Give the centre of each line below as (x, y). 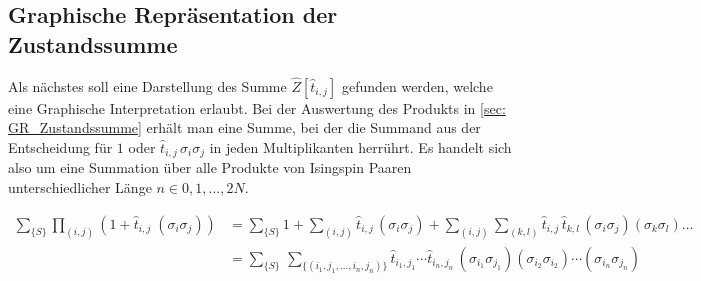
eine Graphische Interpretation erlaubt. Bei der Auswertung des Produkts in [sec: (257, 107)
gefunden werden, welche (417, 85)
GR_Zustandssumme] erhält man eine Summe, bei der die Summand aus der (244, 127)
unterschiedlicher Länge (80, 187)
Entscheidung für (60, 147)
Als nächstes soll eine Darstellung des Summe (147, 85)
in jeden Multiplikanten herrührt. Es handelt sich (360, 147)
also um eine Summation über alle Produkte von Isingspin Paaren (210, 167)
